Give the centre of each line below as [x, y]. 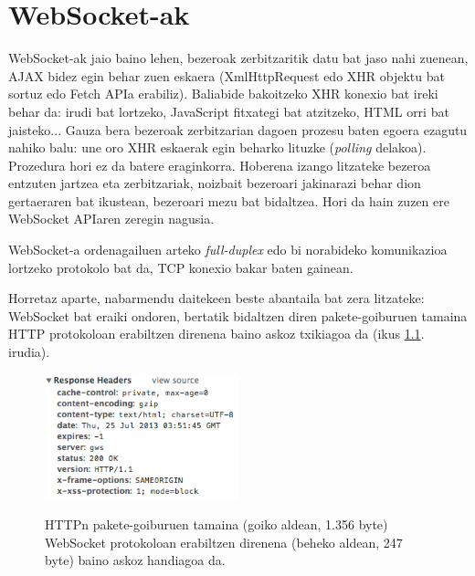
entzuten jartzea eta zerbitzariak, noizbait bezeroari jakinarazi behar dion [215, 183]
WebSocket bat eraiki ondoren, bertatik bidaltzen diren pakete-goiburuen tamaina [238, 315]
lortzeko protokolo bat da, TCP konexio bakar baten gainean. [181, 267]
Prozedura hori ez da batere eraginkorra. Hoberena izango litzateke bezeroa [220, 165]
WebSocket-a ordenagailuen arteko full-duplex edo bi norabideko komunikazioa [228, 250]
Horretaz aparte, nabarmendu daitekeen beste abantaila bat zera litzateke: [216, 298]
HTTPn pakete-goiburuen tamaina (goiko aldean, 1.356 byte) [216, 524]
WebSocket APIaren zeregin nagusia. [111, 219]
